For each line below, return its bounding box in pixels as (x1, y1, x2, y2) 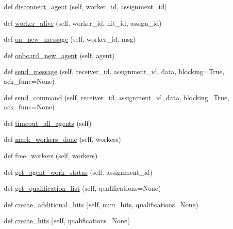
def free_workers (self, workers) (4, 150, 98, 160)
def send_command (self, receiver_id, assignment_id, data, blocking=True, (4, 92, 230, 102)
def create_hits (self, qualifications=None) (4, 215, 130, 226)
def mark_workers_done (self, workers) (4, 134, 121, 144)
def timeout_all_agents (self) (4, 118, 92, 128)
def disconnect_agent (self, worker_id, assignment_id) (4, 1, 167, 11)
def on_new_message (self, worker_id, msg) (4, 34, 136, 44)
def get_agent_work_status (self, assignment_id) (4, 167, 153, 177)
